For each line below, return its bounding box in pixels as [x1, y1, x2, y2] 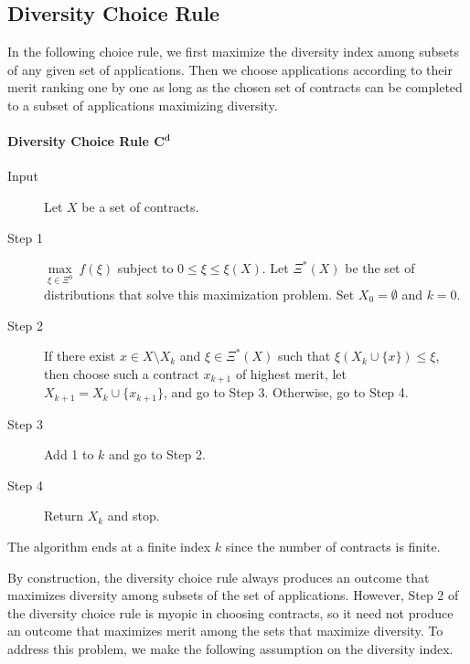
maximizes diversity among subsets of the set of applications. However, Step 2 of [7, 585, 459, 605]
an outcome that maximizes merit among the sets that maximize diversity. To [7, 621, 443, 640]
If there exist [44, 346, 116, 365]
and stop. [107, 506, 160, 525]
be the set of [345, 258, 415, 278]
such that [278, 346, 331, 365]
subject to [117, 258, 174, 278]
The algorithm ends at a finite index [7, 537, 211, 555]
